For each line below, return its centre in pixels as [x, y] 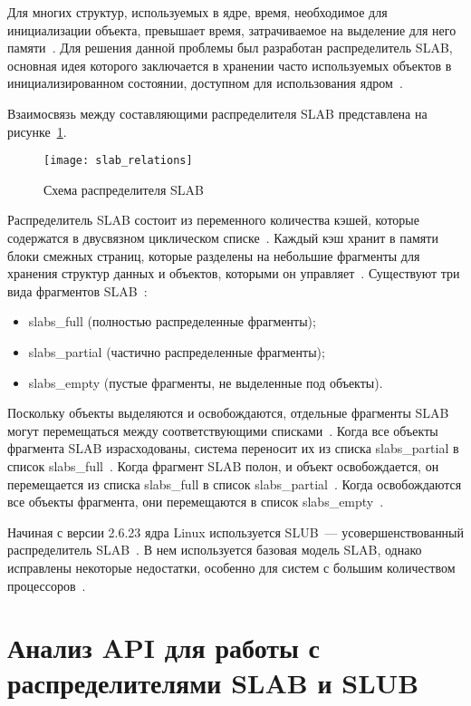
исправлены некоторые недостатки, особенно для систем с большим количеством [231, 567]
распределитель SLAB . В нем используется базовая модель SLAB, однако [215, 550]
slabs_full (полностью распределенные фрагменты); [172, 321]
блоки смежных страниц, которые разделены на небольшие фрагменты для [214, 255]
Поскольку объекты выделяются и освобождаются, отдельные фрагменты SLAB [228, 413]
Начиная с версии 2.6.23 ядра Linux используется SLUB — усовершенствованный [236, 532]
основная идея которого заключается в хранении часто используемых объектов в [230, 65]
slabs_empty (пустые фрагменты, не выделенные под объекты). [206, 382]
